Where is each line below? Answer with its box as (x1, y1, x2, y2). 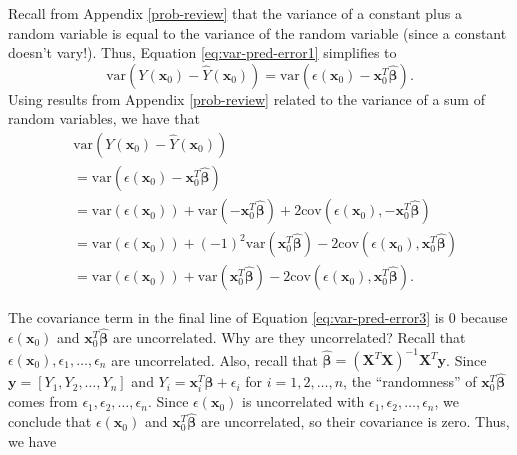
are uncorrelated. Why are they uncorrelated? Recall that (112, 326, 466, 347)
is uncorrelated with (242, 391, 365, 412)
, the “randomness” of (343, 371, 477, 392)
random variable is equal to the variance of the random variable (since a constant (8, 22, 507, 43)
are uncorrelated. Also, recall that (111, 349, 318, 370)
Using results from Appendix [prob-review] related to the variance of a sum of (8, 88, 485, 109)
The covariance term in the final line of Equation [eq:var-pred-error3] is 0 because (8, 307, 508, 328)
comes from (8, 391, 78, 412)
